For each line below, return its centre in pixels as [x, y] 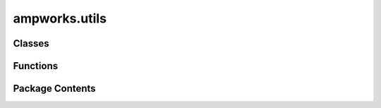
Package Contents [54, 89]
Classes [31, 43]
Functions [36, 66]
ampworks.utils [60, 18]
